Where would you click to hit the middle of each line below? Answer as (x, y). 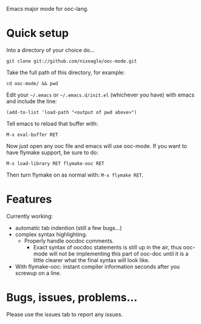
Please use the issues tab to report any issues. (65, 314)
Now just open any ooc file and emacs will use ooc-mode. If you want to (97, 146)
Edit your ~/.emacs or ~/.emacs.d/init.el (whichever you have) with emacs (101, 95)
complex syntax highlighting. (51, 234)
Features (29, 199)
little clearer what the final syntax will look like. (91, 260)
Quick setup (37, 33)
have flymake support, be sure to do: (53, 152)
